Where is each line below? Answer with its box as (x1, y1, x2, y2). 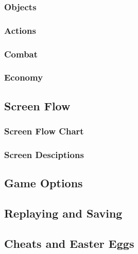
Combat (4, 47, 38, 60)
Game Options (4, 175, 83, 191)
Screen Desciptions (4, 148, 84, 161)
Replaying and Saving (4, 205, 123, 221)
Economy (4, 71, 43, 84)
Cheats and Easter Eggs (4, 235, 134, 251)
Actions (4, 24, 36, 36)
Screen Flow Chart (4, 125, 84, 138)
